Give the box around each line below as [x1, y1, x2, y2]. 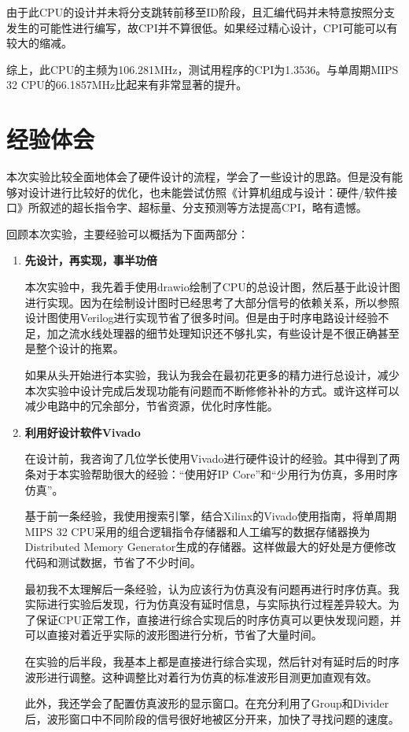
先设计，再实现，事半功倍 [24, 252, 157, 268]
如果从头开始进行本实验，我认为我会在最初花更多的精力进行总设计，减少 [24, 367, 400, 383]
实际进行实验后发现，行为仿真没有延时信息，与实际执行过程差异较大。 [24, 596, 389, 612]
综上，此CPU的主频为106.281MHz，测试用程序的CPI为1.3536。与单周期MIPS [6, 61, 399, 77]
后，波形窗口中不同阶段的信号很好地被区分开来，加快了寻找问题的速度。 [24, 710, 400, 726]
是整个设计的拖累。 [24, 340, 124, 357]
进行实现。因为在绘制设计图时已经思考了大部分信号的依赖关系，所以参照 [24, 294, 400, 310]
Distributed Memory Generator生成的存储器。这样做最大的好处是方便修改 [24, 538, 396, 555]
